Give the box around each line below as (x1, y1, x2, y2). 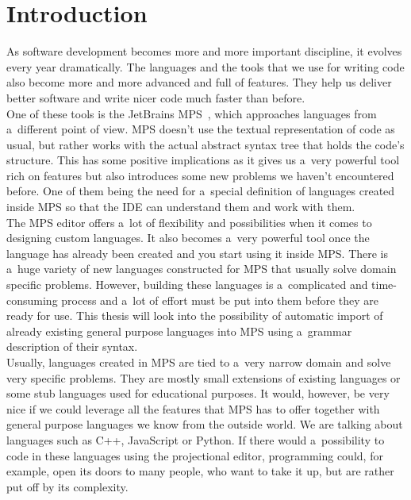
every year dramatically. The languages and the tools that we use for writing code (6, 58, 405, 75)
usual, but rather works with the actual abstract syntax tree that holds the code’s (6, 136, 405, 152)
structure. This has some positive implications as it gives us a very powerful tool (6, 152, 400, 168)
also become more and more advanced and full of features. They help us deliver (6, 74, 392, 90)
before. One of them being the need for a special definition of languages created (6, 183, 395, 199)
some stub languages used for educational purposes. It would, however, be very (6, 385, 390, 402)
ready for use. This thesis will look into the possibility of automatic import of (6, 307, 383, 324)
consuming (6, 291, 58, 308)
